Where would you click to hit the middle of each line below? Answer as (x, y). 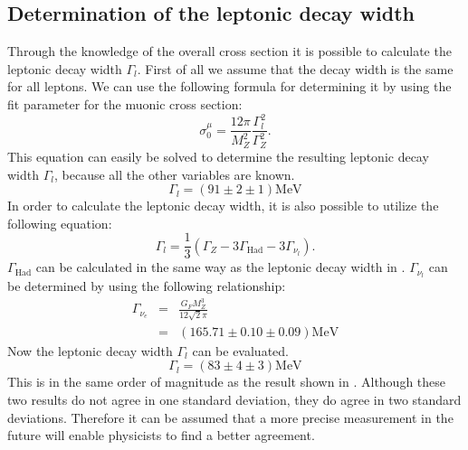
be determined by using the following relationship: (147, 286)
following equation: (60, 223)
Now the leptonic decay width (90, 350)
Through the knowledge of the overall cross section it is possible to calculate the (229, 51)
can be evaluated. (240, 350)
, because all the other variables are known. (175, 174)
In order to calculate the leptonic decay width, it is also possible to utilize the (223, 206)
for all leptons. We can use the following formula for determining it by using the (229, 86)
